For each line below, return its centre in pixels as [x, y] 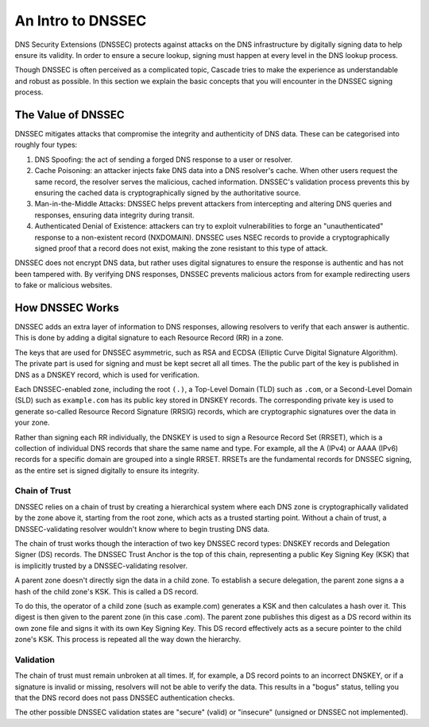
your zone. [32, 423]
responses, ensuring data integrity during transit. [114, 215]
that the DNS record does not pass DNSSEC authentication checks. [125, 698]
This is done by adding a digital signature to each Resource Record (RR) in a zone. [149, 338]
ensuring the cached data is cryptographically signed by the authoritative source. [168, 192]
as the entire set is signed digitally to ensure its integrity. [107, 470]
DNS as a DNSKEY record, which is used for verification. [107, 375]
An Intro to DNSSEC [81, 21]
